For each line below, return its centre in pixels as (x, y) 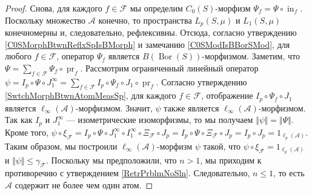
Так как (19, 120)
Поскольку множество (45, 20)
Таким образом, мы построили (61, 146)
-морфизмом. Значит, (114, 107)
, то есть (289, 173)
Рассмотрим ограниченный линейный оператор (172, 68)
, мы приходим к (231, 160)
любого (18, 56)
